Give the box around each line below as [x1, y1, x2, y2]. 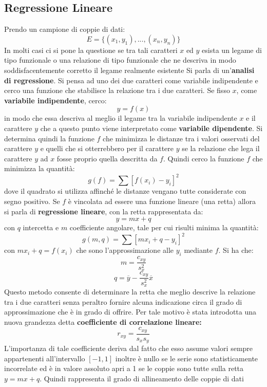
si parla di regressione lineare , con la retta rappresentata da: [4, 206, 203, 216]
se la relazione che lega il [182, 143, 260, 154]
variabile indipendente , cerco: [4, 95, 107, 105]
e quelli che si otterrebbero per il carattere [40, 143, 174, 154]
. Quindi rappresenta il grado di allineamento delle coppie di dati [40, 373, 244, 384]
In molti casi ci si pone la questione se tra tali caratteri [4, 44, 178, 55]
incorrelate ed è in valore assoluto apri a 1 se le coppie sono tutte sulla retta [4, 363, 244, 374]
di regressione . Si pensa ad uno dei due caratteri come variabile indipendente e [4, 75, 258, 85]
